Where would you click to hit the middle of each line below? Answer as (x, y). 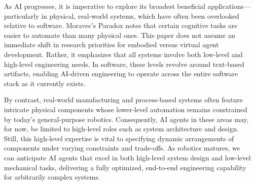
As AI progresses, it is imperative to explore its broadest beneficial (105, 6)
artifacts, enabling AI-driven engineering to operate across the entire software (121, 74)
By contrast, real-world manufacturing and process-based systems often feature (123, 100)
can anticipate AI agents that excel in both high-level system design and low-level (127, 157)
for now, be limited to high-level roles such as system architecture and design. (121, 129)
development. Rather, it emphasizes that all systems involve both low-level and (123, 54)
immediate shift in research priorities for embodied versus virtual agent (111, 45)
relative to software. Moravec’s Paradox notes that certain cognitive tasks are (121, 25)
